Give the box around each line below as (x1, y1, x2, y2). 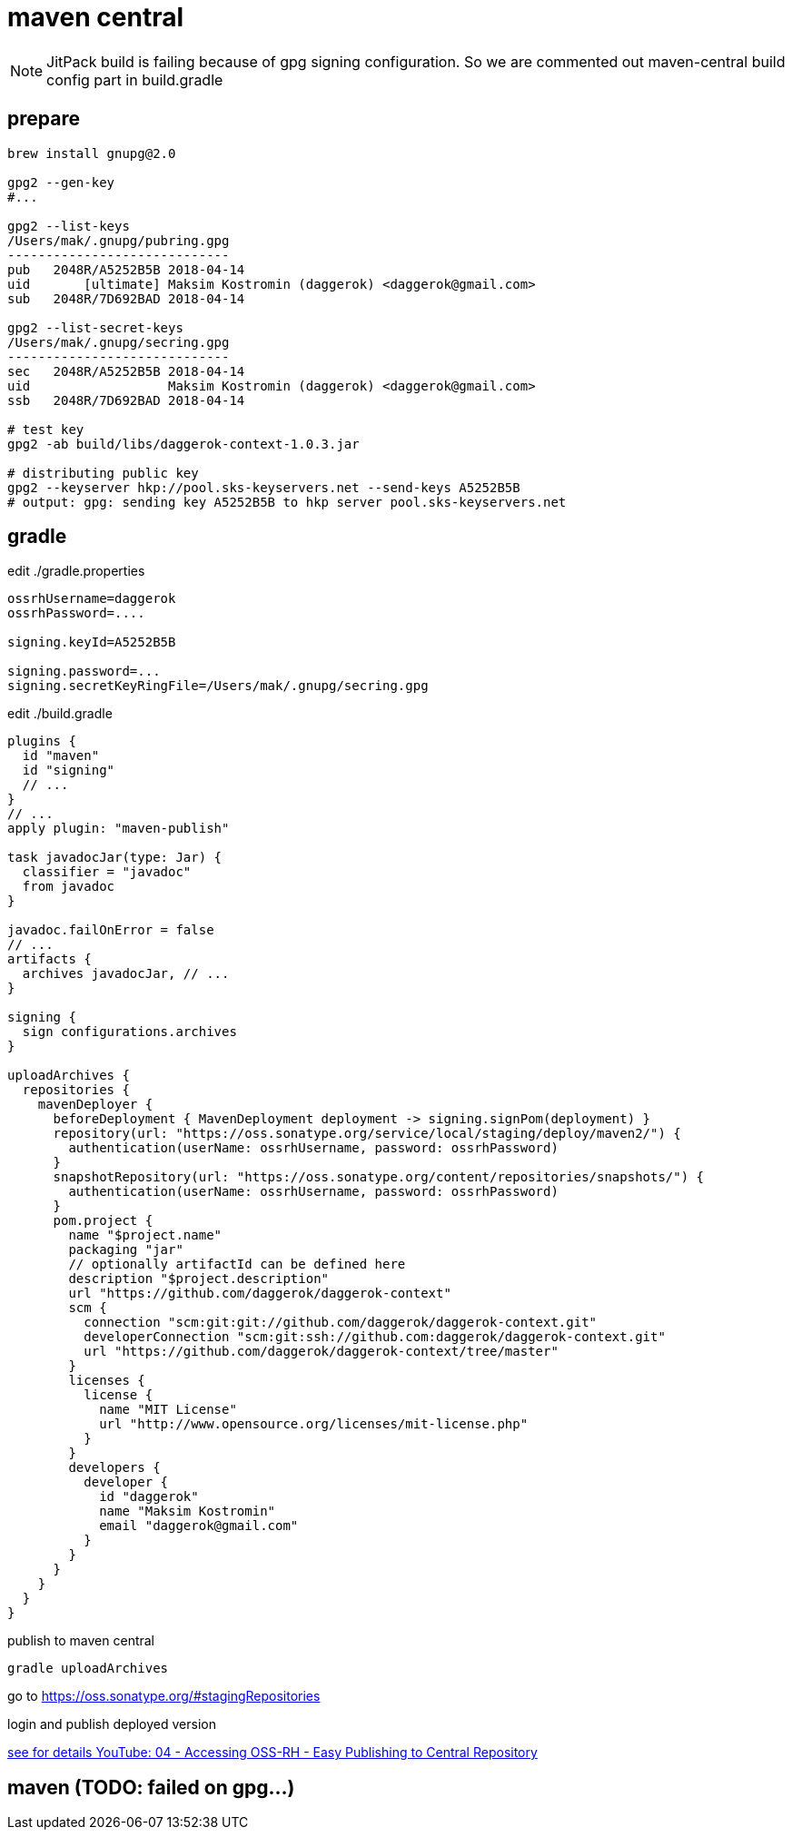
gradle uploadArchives (7, 1661, 169, 1676)
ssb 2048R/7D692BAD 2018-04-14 (7, 392, 245, 408)
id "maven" (22, 748, 100, 764)
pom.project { (53, 1213, 153, 1229)
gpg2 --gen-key (7, 174, 115, 190)
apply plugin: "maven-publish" (7, 821, 230, 836)
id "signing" (22, 763, 115, 778)
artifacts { (7, 952, 92, 967)
